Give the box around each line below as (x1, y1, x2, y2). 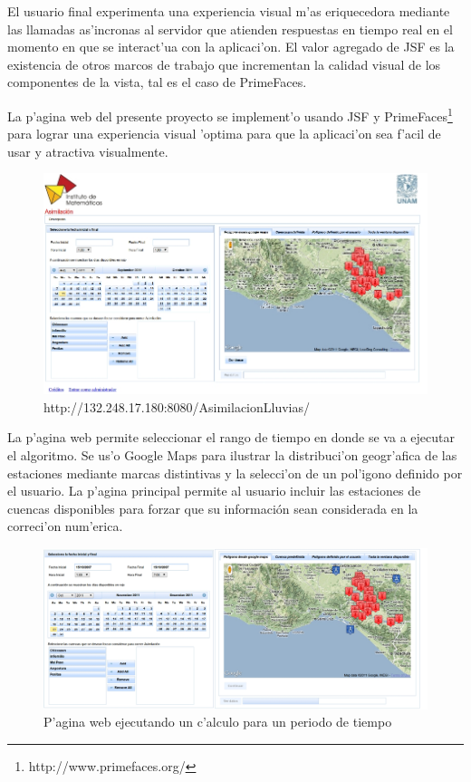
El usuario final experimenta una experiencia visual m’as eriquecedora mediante (7, 2, 450, 20)
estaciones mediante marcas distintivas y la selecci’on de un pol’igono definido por (7, 463, 463, 482)
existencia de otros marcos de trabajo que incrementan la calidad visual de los (7, 54, 441, 73)
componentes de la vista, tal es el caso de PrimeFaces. (7, 72, 307, 92)
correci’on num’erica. (7, 517, 123, 536)
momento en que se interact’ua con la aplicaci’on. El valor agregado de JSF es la (7, 37, 455, 56)
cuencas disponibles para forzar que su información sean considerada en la (7, 498, 418, 517)
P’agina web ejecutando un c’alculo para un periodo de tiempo (43, 712, 392, 731)
